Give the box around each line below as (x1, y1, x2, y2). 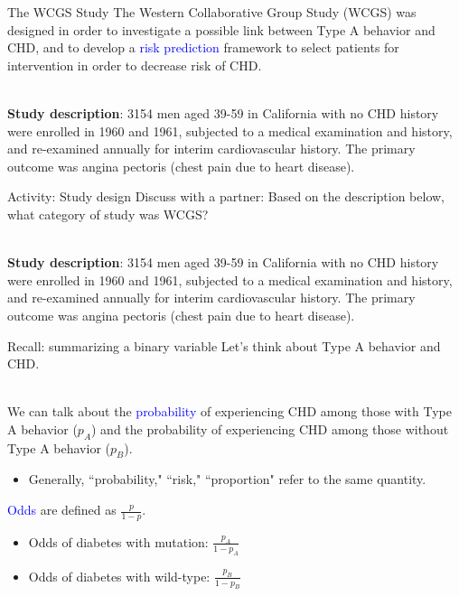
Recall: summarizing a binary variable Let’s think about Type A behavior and (7, 336, 441, 355)
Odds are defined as (7, 500, 117, 519)
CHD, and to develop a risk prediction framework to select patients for (7, 38, 399, 57)
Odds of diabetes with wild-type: (28, 566, 211, 585)
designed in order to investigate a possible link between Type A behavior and (7, 20, 436, 39)
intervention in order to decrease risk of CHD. (7, 55, 262, 74)
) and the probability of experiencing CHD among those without (91, 419, 449, 438)
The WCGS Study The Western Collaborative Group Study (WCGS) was (7, 3, 417, 21)
